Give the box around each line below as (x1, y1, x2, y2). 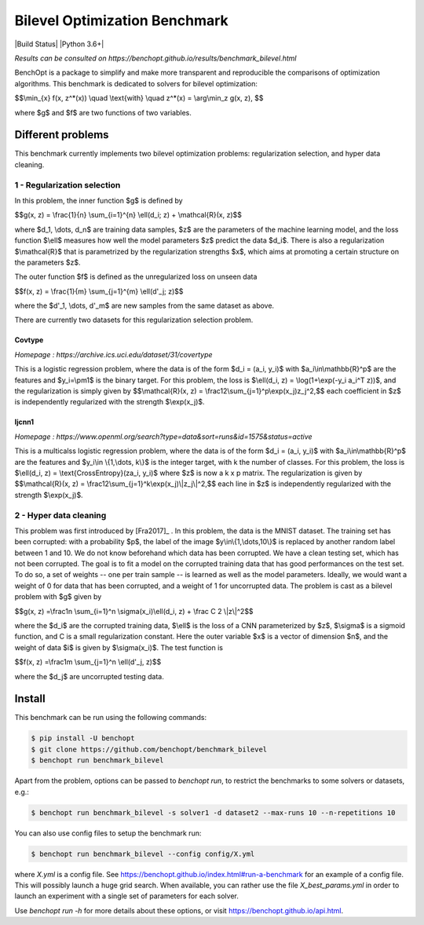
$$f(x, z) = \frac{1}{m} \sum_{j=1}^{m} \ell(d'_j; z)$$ (14, 287, 184, 296)
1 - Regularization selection (14, 179, 121, 190)
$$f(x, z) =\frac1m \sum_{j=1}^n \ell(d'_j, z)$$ (14, 657, 162, 667)
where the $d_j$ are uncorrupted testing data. (14, 671, 164, 681)
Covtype (14, 335, 44, 345)
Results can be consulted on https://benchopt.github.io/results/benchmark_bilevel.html (14, 53, 297, 63)
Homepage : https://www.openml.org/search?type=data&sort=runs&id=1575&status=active (14, 432, 313, 441)
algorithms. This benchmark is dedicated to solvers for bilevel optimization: (14, 79, 258, 88)
